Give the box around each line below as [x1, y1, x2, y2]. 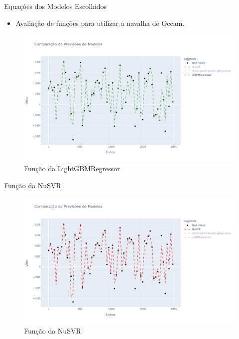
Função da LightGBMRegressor [24, 163, 120, 174]
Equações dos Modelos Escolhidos [4, 1, 107, 11]
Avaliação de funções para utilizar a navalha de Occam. [15, 17, 185, 28]
